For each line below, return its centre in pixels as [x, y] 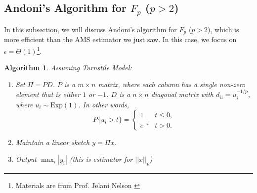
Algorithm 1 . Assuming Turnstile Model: [68, 68]
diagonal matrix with [182, 94]
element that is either [48, 94]
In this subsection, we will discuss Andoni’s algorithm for [90, 29]
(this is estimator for [101, 159]
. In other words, [104, 104]
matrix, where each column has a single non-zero [172, 84]
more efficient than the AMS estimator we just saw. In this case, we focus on [120, 39]
